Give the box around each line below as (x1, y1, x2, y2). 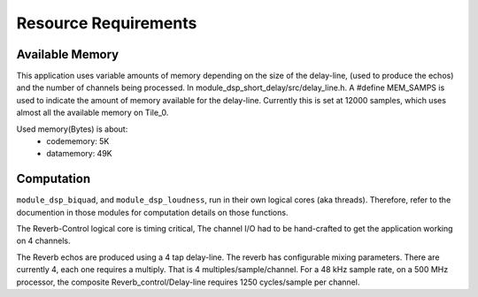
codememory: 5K (46, 136, 110, 147)
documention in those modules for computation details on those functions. (16, 207, 289, 217)
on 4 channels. (16, 235, 71, 247)
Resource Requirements (16, 13, 197, 33)
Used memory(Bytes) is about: (16, 124, 128, 134)
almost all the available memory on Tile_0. (16, 107, 169, 118)
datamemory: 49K (46, 148, 112, 159)
